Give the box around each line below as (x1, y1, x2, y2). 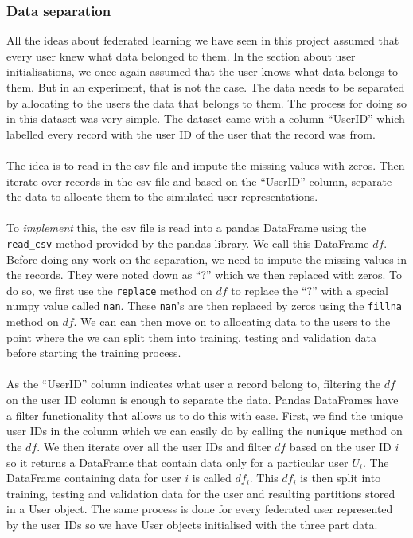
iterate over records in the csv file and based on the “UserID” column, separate (6, 172, 392, 189)
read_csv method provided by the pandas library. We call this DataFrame (6, 234, 369, 251)
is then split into (300, 469, 381, 486)
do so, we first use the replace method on (6, 281, 212, 298)
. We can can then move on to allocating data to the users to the (73, 313, 391, 330)
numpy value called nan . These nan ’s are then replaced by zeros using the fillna (6, 297, 402, 314)
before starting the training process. (6, 344, 181, 361)
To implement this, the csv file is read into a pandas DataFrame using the (6, 219, 367, 236)
